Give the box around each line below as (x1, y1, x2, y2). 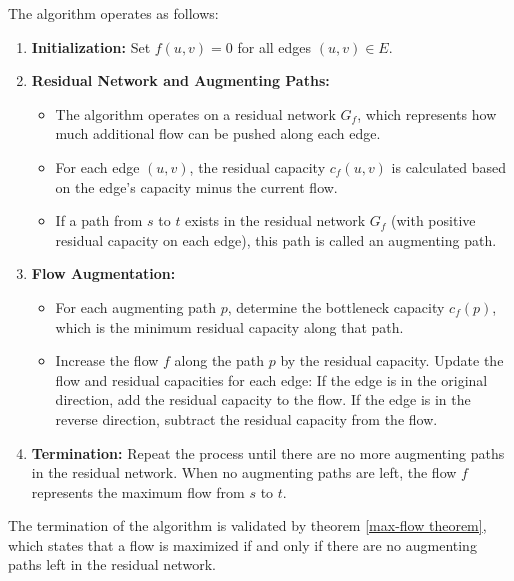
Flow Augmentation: (31, 263, 176, 284)
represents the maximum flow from (31, 481, 245, 502)
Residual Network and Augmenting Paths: (31, 70, 330, 91)
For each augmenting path (55, 296, 217, 317)
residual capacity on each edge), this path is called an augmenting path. (55, 229, 497, 250)
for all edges (237, 36, 312, 57)
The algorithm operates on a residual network (55, 103, 336, 124)
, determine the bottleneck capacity (227, 296, 445, 317)
